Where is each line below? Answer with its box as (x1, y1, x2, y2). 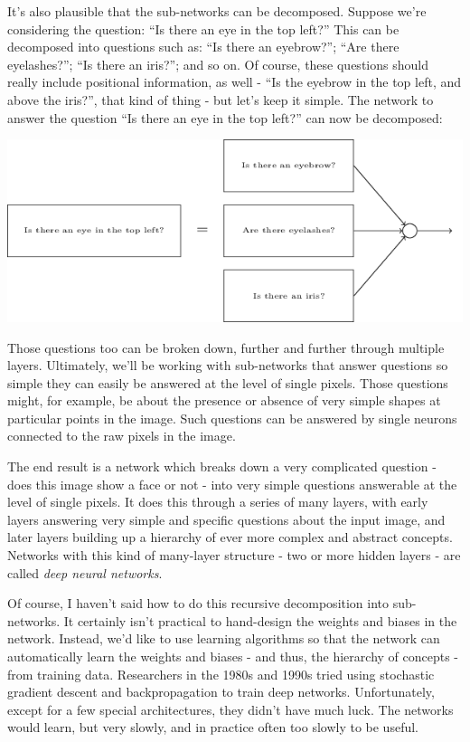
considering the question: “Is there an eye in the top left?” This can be (7, 19, 399, 38)
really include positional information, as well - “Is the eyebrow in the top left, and (7, 72, 462, 91)
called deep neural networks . (7, 563, 163, 582)
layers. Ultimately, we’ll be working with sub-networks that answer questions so (7, 356, 448, 375)
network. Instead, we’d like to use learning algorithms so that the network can (7, 629, 440, 648)
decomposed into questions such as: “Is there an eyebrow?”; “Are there (7, 37, 399, 56)
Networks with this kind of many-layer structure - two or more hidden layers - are (7, 546, 461, 565)
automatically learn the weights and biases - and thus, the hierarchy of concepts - (7, 647, 459, 666)
